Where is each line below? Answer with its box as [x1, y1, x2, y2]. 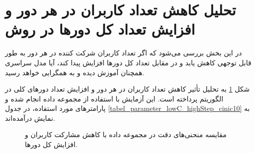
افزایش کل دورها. [25, 139, 78, 150]
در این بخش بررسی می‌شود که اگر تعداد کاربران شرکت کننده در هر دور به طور [5, 48, 242, 58]
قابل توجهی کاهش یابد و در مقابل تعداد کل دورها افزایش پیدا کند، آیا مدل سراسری [5, 57, 252, 67]
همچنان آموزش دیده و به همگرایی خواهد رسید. [5, 67, 145, 77]
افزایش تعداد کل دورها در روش [5, 19, 195, 39]
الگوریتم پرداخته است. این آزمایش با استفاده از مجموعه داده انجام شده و [5, 93, 224, 103]
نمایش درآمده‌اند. [5, 112, 55, 123]
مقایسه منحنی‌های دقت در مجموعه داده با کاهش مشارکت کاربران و [25, 129, 227, 140]
